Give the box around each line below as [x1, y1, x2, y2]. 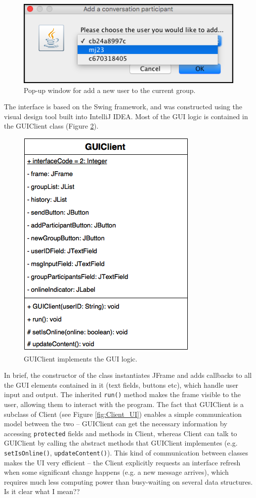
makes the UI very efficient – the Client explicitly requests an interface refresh [4, 457, 241, 467]
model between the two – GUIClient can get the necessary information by [4, 418, 227, 429]
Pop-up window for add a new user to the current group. [24, 85, 196, 95]
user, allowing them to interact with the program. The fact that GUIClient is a [4, 399, 244, 409]
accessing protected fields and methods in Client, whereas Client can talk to [4, 428, 237, 438]
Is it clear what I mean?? [4, 486, 80, 497]
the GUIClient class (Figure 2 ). [4, 121, 99, 131]
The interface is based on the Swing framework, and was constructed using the [4, 101, 242, 112]
